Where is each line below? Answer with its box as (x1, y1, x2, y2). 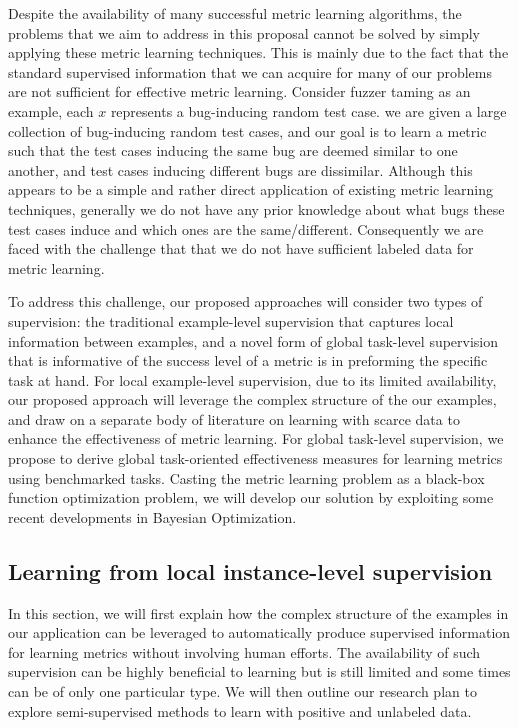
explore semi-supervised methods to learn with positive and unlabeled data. (8, 700, 472, 721)
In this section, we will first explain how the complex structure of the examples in (8, 602, 509, 623)
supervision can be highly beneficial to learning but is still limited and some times (8, 661, 511, 682)
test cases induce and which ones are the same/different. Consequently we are (8, 218, 484, 239)
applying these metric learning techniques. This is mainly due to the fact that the (8, 42, 509, 63)
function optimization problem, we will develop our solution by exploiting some (8, 487, 494, 508)
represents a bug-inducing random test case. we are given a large (110, 100, 507, 121)
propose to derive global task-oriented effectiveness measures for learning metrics (8, 448, 503, 469)
